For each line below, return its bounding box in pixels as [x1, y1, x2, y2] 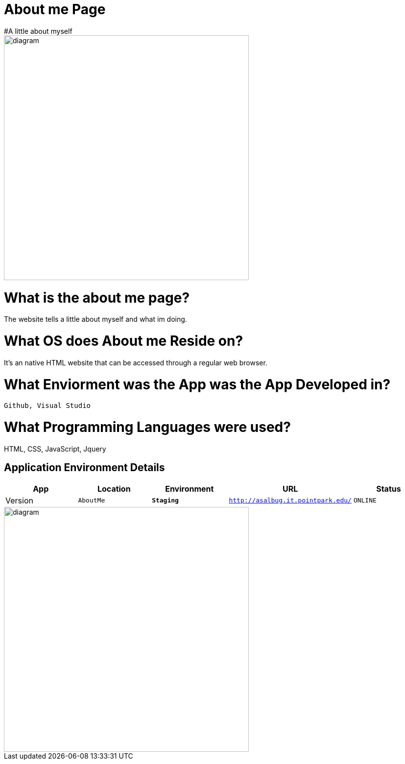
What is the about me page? [4, 289, 190, 306]
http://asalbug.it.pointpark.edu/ [229, 497, 352, 504]
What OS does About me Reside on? [4, 333, 243, 349]
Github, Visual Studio [4, 402, 91, 410]
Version [5, 495, 33, 505]
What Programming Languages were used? [4, 419, 291, 435]
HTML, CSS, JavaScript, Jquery [4, 444, 106, 453]
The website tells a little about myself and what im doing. [4, 315, 187, 324]
